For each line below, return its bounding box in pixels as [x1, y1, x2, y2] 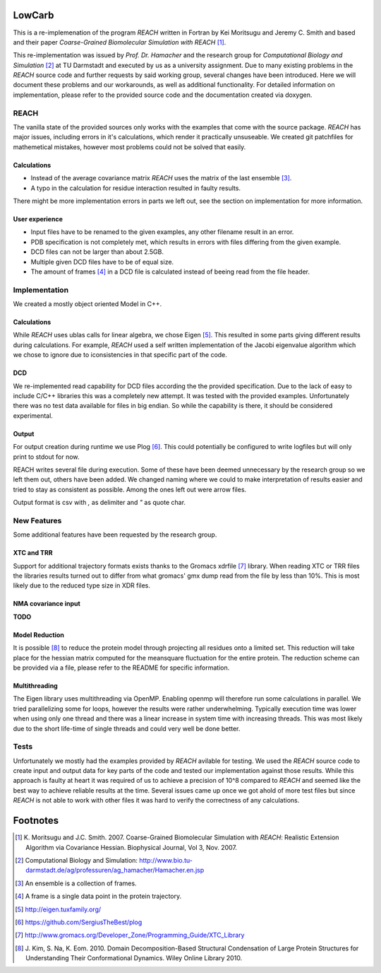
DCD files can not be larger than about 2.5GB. [30, 247, 164, 256]
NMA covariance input [13, 600, 80, 608]
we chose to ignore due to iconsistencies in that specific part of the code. [13, 351, 227, 359]
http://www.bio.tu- [138, 856, 193, 864]
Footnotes [13, 815, 59, 827]
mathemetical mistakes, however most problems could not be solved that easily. [13, 142, 246, 151]
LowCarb [13, 9, 54, 21]
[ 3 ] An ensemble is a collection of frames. [15, 879, 137, 887]
